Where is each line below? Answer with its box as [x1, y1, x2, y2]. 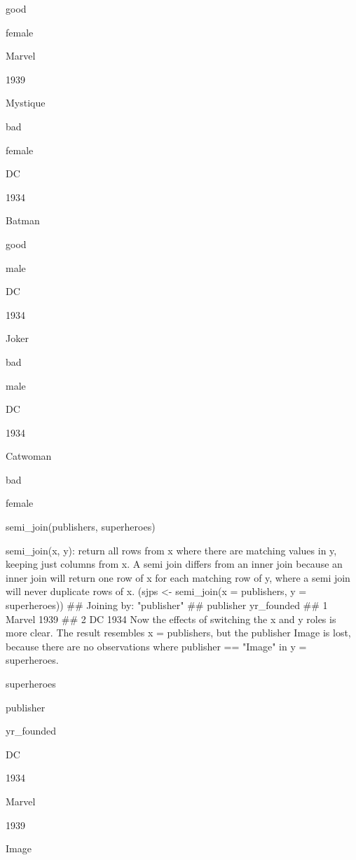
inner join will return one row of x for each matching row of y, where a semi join [6, 570, 350, 585]
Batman [6, 213, 40, 228]
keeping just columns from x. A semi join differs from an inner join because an [6, 557, 343, 571]
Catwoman [6, 449, 52, 463]
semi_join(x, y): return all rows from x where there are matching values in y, [6, 542, 337, 557]
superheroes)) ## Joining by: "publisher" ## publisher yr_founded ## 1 [6, 598, 328, 613]
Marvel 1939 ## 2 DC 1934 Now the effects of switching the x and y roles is [6, 611, 336, 626]
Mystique [6, 95, 46, 110]
